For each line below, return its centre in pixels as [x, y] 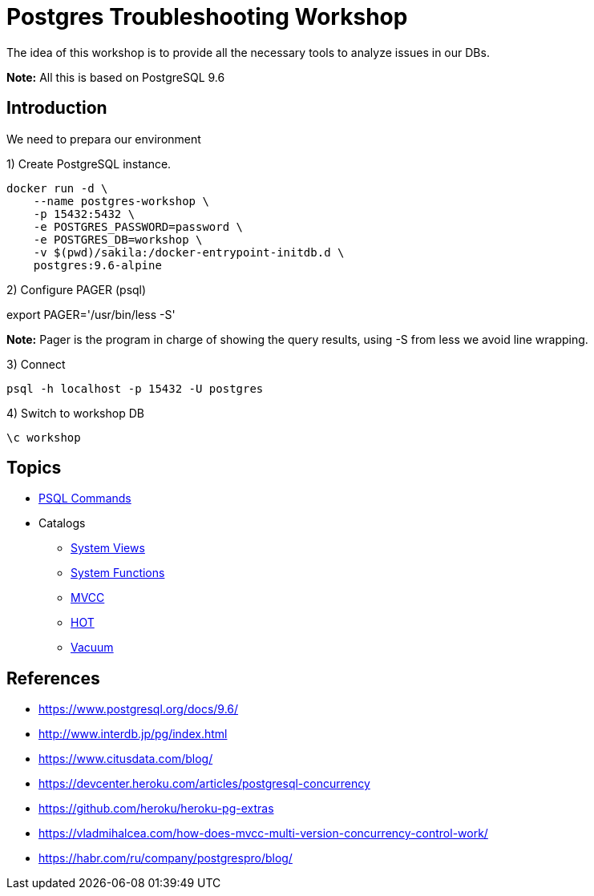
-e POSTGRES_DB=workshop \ [118, 239]
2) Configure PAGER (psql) [77, 289]
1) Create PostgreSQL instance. [89, 163]
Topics [34, 468]
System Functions [118, 573]
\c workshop [44, 437]
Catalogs [62, 523]
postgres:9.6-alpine [97, 265]
